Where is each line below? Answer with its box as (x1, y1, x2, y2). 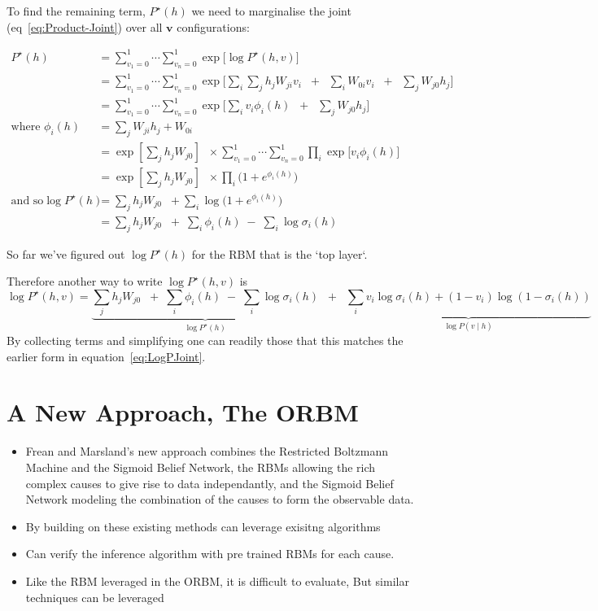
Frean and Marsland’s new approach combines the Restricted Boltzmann (25, 443, 388, 460)
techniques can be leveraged (25, 588, 164, 605)
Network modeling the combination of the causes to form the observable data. (25, 491, 414, 508)
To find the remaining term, (7, 2, 146, 19)
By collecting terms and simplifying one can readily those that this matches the (7, 332, 404, 349)
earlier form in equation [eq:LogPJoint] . (7, 347, 206, 364)
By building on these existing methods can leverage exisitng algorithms (25, 517, 381, 535)
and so (11, 194, 44, 207)
